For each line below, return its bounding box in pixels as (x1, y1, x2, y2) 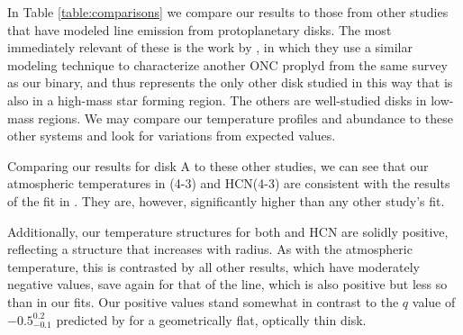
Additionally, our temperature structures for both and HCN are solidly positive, (7, 222, 449, 240)
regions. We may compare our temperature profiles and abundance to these (38, 108, 453, 127)
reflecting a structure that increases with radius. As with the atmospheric (7, 240, 413, 258)
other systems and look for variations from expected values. (7, 126, 336, 145)
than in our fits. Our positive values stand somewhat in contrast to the (7, 292, 399, 311)
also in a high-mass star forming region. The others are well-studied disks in (7, 90, 427, 109)
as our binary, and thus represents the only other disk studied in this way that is (7, 73, 453, 92)
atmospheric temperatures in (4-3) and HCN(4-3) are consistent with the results (7, 174, 450, 193)
